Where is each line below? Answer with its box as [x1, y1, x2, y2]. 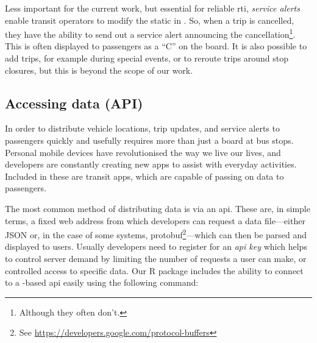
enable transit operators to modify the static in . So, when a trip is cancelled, [5, 13, 294, 26]
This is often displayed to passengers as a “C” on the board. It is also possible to [5, 40, 307, 52]
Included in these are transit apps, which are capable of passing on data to [5, 169, 284, 182]
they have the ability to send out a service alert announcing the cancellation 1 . [5, 26, 296, 40]
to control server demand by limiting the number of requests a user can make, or [5, 252, 307, 265]
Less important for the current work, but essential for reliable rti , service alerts [5, 2, 300, 14]
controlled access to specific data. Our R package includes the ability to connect [5, 264, 304, 277]
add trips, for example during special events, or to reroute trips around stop [5, 52, 289, 65]
